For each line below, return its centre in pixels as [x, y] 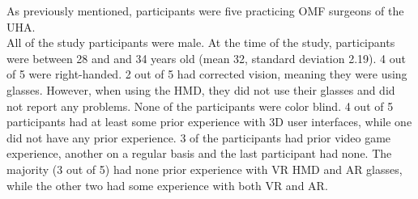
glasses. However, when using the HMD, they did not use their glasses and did [201, 89]
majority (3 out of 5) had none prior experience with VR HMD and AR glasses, [205, 169]
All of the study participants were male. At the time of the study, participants [201, 42]
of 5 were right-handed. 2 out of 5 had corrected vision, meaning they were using [207, 74]
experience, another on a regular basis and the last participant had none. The [199, 153]
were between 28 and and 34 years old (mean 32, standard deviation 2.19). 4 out [206, 58]
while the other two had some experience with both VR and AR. [167, 185]
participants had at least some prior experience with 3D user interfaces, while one [209, 122]
